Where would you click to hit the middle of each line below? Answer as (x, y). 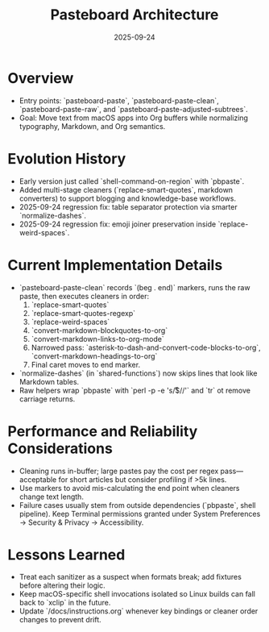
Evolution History (67, 158)
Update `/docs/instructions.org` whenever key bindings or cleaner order (139, 611)
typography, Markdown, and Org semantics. (92, 126)
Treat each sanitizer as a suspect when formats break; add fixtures (130, 577)
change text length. (51, 497)
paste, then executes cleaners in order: (84, 296)
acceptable (38, 479)
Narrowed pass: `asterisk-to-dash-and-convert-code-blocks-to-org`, (146, 347)
